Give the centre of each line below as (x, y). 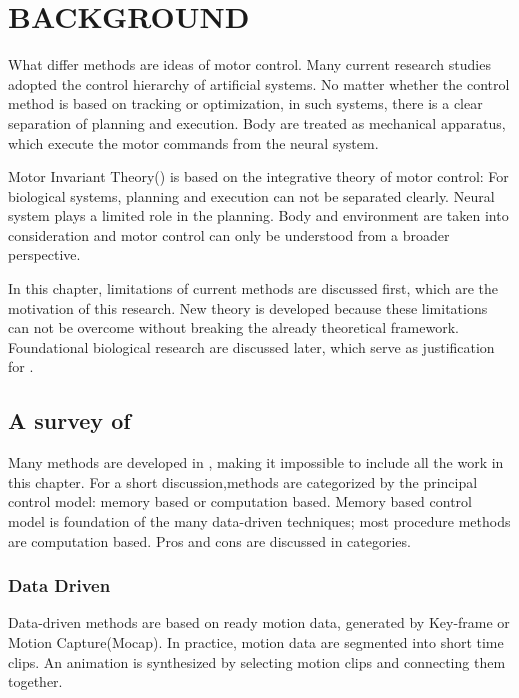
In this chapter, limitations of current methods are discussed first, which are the (253, 288)
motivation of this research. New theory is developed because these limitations (248, 307)
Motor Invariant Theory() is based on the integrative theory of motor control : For (258, 176)
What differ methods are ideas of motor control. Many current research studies (249, 64)
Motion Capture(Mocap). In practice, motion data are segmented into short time (256, 642)
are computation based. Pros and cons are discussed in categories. (209, 540)
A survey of (69, 420)
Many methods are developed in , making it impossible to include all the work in (256, 462)
